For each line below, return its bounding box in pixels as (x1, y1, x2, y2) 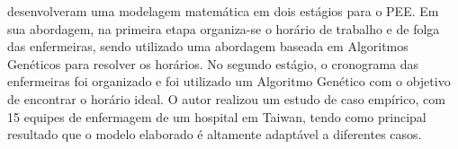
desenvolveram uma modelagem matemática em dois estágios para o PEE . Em (7, 2, 439, 20)
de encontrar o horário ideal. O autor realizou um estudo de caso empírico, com (7, 89, 445, 108)
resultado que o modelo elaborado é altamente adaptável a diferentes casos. (7, 125, 422, 144)
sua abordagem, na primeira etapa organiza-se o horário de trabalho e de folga (7, 19, 440, 38)
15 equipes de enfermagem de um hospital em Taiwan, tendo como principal (7, 107, 427, 126)
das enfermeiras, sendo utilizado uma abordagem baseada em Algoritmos (7, 37, 409, 56)
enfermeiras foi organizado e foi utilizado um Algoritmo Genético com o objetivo (7, 72, 451, 91)
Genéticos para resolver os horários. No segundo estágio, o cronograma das (7, 54, 419, 73)
